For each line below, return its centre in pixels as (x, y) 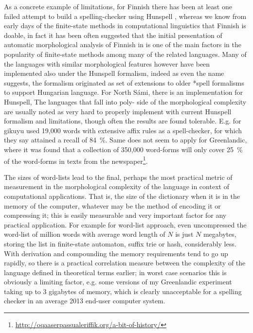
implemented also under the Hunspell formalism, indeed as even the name (114, 73)
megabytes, (220, 234)
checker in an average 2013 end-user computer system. (85, 301)
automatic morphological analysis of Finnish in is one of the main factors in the (123, 44)
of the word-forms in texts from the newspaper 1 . (76, 160)
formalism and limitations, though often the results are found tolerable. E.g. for (123, 121)
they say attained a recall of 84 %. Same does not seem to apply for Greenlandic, (126, 140)
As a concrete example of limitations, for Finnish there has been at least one (118, 6)
